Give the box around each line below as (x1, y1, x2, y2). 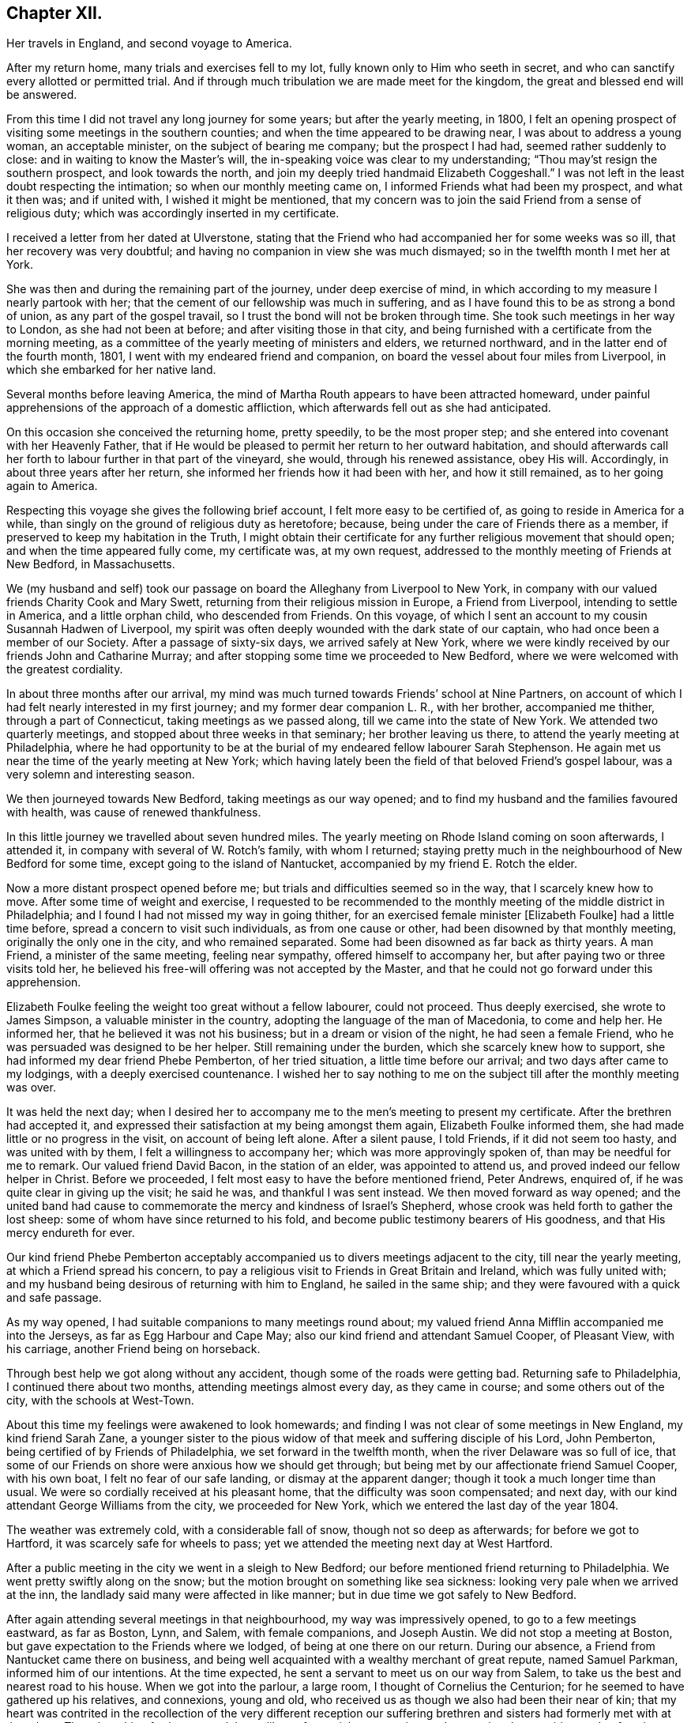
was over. (6, 1080, 56, 1095)
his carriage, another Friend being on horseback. (6, 1342, 261, 1356)
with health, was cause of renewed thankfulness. (6, 805, 261, 820)
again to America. (6, 479, 98, 493)
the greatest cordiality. (6, 662, 123, 677)
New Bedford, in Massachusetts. (6, 557, 175, 571)
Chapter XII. (6, 3, 103, 23)
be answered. (6, 88, 77, 102)
